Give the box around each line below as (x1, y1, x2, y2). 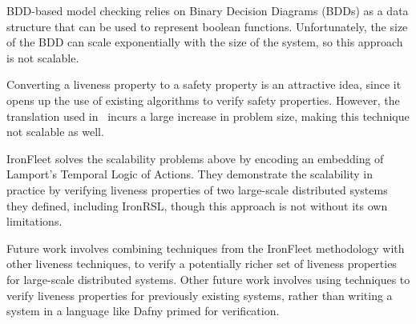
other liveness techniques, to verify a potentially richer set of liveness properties (6, 255, 397, 272)
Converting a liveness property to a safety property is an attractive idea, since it (6, 76, 402, 93)
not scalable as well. (6, 123, 104, 140)
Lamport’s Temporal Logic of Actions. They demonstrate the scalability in (6, 166, 373, 182)
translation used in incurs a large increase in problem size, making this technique (6, 107, 410, 124)
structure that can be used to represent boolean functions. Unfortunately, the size (6, 18, 408, 34)
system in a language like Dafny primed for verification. (6, 302, 280, 319)
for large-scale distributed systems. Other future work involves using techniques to (6, 270, 410, 287)
